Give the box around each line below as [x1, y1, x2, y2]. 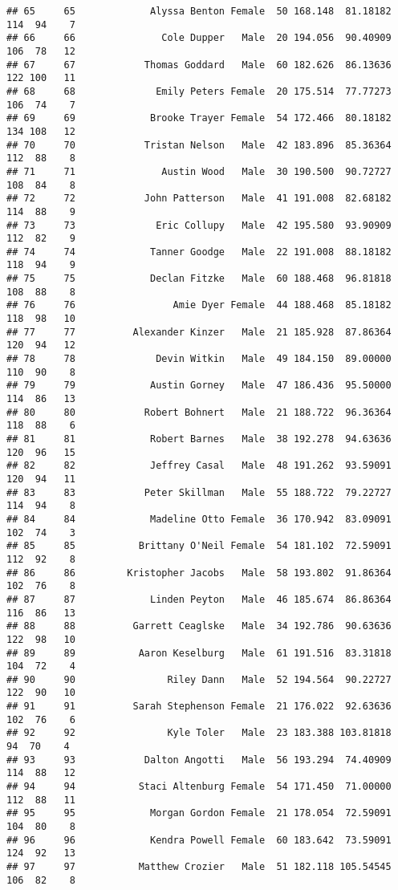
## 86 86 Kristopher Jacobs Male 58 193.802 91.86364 [6, 567, 392, 579]
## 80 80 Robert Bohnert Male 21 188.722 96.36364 [6, 406, 392, 418]
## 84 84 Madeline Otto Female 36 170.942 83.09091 [6, 513, 392, 525]
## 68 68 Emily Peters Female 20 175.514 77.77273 [6, 85, 392, 97]
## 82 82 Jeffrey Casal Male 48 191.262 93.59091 [6, 460, 392, 472]
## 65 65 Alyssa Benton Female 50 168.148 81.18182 [6, 6, 392, 17]
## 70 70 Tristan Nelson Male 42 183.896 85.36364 [6, 139, 392, 151]
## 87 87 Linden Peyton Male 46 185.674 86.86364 [6, 593, 392, 605]
